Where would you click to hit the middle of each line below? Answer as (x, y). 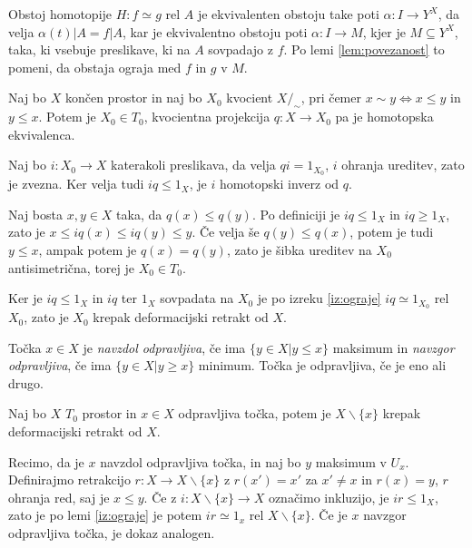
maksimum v (351, 461)
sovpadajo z (241, 49)
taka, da (139, 214)
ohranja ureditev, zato (403, 165)
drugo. (26, 382)
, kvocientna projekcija (207, 117)
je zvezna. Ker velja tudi (76, 184)
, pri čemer (331, 98)
